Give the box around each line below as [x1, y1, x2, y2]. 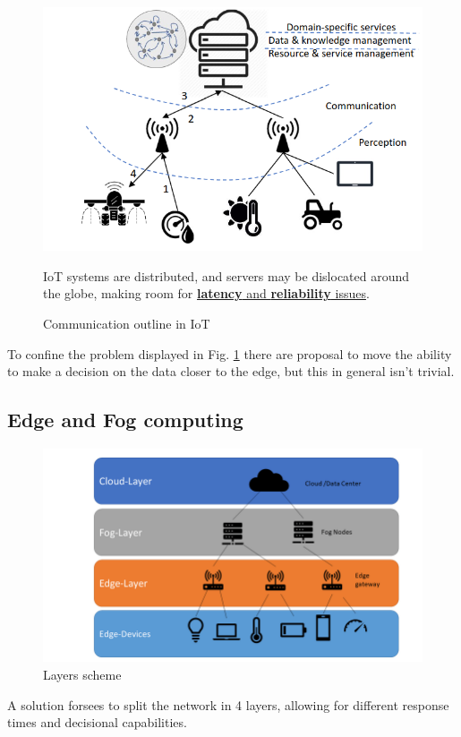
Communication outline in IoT [43, 314, 210, 333]
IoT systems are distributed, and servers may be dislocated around [43, 266, 410, 285]
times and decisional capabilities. [7, 713, 187, 732]
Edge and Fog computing [7, 406, 243, 433]
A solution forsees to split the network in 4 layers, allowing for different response [7, 695, 449, 714]
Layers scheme [43, 665, 122, 684]
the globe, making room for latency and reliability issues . [43, 284, 370, 303]
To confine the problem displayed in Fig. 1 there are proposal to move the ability [7, 344, 452, 363]
